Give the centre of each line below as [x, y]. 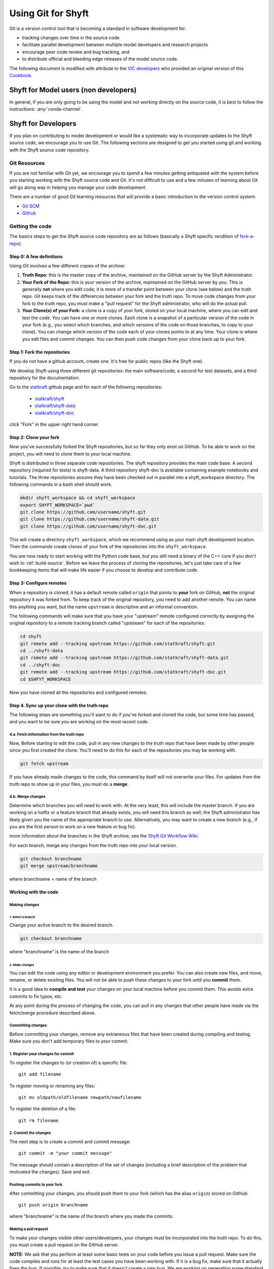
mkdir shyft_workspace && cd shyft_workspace [78, 498]
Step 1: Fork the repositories [40, 352]
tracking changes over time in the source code [71, 38]
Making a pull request [29, 1229]
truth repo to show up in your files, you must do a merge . [69, 784]
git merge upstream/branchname [59, 866]
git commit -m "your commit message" [65, 1153]
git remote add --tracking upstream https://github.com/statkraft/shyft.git [118, 644]
